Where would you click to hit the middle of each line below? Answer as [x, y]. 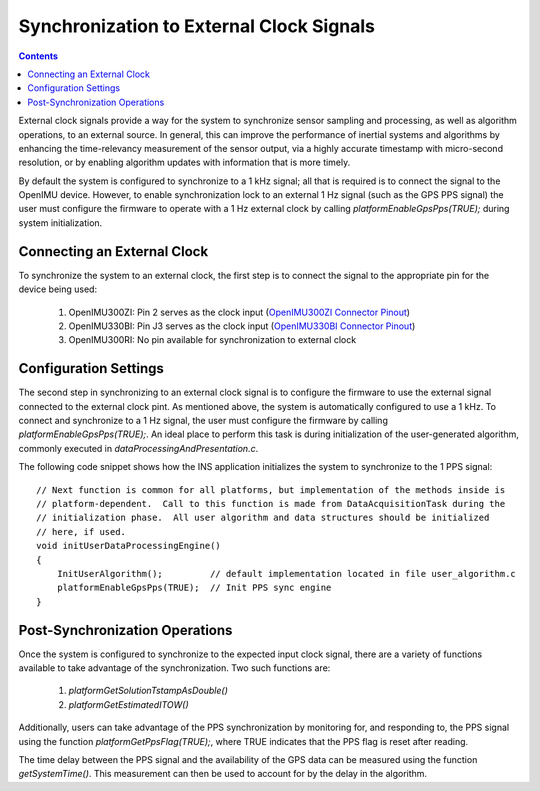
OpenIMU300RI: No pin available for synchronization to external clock [212, 340]
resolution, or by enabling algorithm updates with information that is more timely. [184, 162]
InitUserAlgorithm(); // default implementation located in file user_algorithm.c [286, 573]
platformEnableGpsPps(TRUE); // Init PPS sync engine [194, 588]
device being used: [58, 289]
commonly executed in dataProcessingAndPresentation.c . [138, 448]
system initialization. [60, 222]
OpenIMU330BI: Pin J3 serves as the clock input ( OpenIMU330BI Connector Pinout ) [242, 326]
